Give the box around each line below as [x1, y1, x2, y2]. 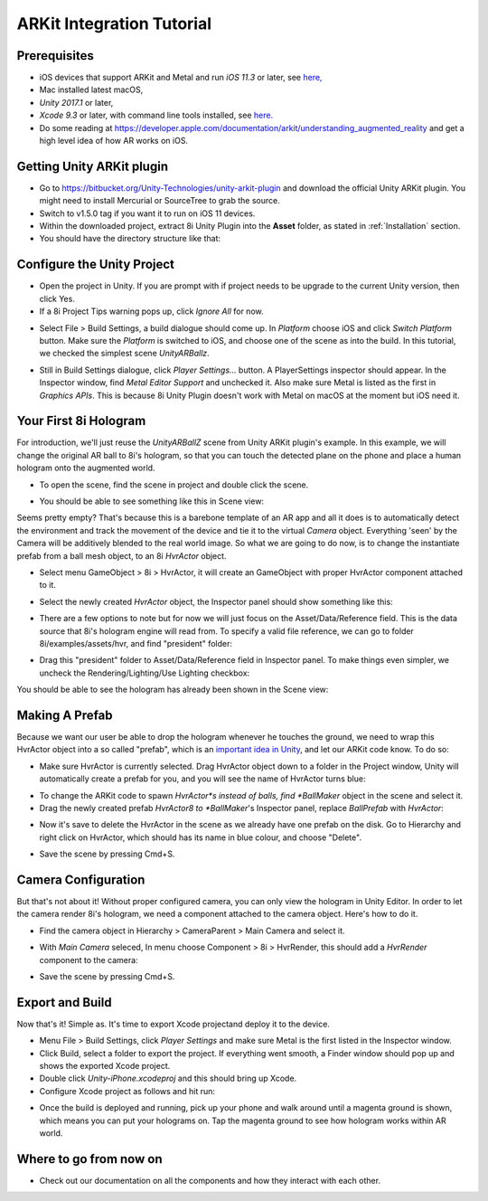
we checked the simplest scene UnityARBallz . [39, 348, 210, 359]
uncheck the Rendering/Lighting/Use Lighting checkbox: [39, 667, 250, 678]
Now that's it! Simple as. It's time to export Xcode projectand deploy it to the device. [16, 1018, 330, 1029]
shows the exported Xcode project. [39, 1061, 171, 1072]
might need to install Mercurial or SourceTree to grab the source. [39, 195, 280, 206]
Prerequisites [16, 48, 94, 63]
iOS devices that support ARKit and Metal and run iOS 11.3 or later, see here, [39, 72, 323, 83]
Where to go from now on [16, 1151, 163, 1167]
